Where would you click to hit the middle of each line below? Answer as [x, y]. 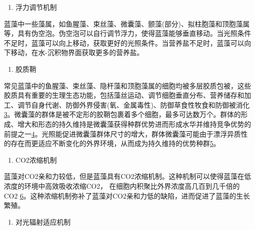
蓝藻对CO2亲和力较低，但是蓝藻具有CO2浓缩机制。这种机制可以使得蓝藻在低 [127, 176]
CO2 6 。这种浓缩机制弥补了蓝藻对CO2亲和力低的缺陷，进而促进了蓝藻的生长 [127, 195]
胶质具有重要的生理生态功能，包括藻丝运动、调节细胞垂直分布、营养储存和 [124, 95]
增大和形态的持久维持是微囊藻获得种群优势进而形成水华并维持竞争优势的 [134, 124]
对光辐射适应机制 [43, 221]
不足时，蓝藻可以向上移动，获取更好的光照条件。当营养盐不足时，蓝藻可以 [124, 43]
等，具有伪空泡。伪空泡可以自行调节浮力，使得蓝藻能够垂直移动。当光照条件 [127, 33]
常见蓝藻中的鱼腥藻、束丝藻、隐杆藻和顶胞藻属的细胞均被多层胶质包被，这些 [127, 85]
